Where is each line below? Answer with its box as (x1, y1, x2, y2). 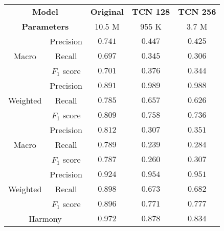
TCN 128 (131, 6, 170, 17)
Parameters (21, 20, 69, 32)
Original (90, 6, 124, 17)
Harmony (29, 213, 62, 224)
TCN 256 (178, 6, 216, 17)
